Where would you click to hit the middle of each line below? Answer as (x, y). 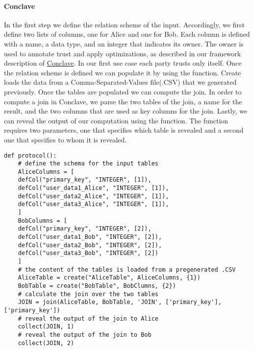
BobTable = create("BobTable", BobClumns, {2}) (97, 286)
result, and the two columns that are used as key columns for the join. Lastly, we (126, 111)
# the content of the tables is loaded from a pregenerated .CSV (127, 269)
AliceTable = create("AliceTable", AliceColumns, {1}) (109, 278)
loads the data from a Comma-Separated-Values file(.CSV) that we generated (120, 82)
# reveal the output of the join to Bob (85, 335)
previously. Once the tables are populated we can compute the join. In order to (123, 91)
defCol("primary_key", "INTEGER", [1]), (85, 180)
